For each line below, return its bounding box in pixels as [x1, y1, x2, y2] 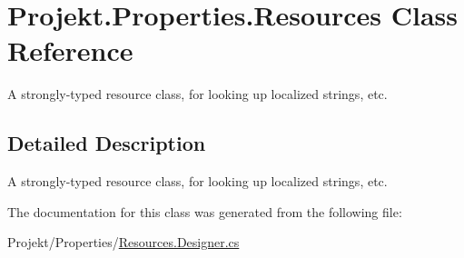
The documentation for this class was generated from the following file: [7, 202, 402, 221]
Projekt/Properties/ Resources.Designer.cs [7, 233, 240, 252]
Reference [7, 32, 133, 69]
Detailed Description [7, 129, 206, 157]
